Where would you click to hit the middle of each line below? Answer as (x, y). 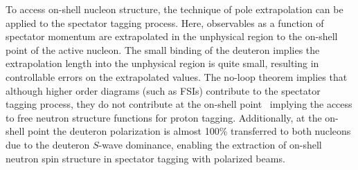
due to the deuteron (48, 144)
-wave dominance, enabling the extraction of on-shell (210, 144)
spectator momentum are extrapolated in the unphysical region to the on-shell (172, 36)
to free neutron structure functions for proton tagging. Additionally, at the (164, 117)
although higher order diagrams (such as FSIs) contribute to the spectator (163, 90)
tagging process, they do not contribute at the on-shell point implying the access (179, 104)
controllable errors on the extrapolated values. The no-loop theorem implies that (177, 76)
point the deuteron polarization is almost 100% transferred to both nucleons (189, 131)
